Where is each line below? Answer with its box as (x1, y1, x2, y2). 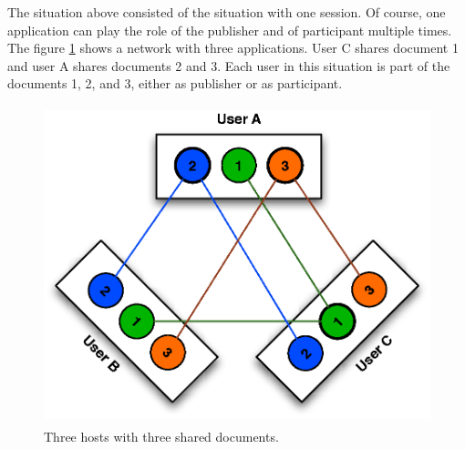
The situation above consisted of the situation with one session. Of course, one (7, 3, 446, 21)
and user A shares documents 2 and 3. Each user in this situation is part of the (7, 56, 450, 75)
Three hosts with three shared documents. (44, 426, 279, 445)
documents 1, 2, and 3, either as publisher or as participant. (7, 74, 343, 93)
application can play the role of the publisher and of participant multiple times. (7, 20, 452, 39)
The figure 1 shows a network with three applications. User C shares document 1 (7, 38, 459, 57)
